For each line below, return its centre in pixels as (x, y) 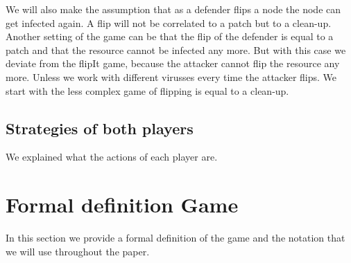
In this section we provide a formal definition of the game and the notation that (175, 238)
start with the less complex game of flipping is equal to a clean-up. (147, 90)
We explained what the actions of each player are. (112, 157)
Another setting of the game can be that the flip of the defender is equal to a (170, 36)
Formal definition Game (122, 205)
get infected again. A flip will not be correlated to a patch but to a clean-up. (169, 22)
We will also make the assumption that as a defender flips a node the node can (173, 9)
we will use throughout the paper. (78, 251)
